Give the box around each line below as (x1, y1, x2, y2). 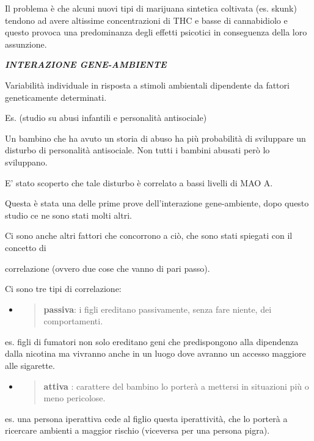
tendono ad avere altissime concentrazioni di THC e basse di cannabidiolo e (5, 13, 288, 26)
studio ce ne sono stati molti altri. (5, 208, 132, 221)
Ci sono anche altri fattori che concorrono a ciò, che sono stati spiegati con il (5, 229, 293, 242)
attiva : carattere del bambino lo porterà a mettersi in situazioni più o (43, 379, 309, 392)
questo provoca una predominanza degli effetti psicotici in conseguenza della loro (5, 26, 307, 38)
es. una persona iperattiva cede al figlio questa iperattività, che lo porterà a (5, 412, 288, 425)
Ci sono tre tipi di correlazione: (5, 282, 122, 295)
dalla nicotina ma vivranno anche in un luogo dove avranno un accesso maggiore (5, 347, 306, 360)
